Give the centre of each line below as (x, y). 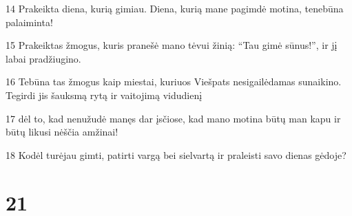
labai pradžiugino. (43, 58)
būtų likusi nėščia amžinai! (62, 132)
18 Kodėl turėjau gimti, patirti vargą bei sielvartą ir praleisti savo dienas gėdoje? (176, 154)
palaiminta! (29, 22)
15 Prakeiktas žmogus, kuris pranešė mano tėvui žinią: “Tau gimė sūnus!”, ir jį (172, 45)
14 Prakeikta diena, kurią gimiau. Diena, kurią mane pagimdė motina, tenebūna (175, 8)
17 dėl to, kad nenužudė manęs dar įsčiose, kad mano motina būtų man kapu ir (173, 118)
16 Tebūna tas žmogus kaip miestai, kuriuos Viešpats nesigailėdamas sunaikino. (174, 82)
